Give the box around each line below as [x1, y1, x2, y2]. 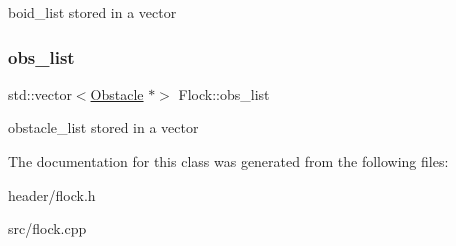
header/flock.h [8, 184, 96, 205]
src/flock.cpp [8, 218, 87, 239]
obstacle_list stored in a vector [8, 117, 199, 138]
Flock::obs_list [178, 83, 270, 104]
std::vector [8, 83, 72, 104]
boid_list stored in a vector [8, 2, 177, 22]
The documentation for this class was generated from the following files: [8, 151, 449, 171]
